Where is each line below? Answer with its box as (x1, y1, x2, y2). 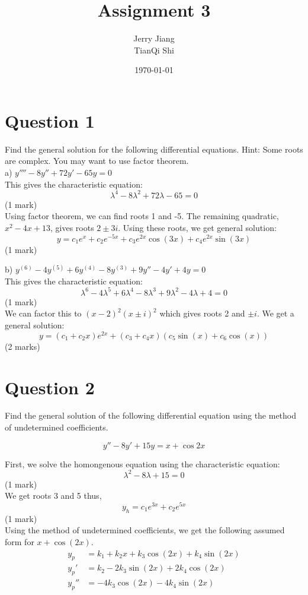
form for (5, 535, 34, 547)
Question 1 (5, 108, 95, 132)
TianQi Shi (134, 43, 174, 56)
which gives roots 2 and (159, 307, 245, 319)
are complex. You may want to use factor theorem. (5, 154, 189, 167)
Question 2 (5, 375, 95, 399)
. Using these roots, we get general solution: (118, 221, 277, 233)
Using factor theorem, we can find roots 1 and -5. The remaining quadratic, (5, 210, 279, 222)
